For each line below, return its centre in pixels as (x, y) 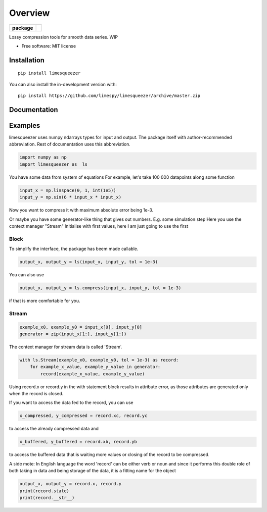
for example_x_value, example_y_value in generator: (95, 367)
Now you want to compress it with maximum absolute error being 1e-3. (81, 210)
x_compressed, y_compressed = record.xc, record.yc (84, 416)
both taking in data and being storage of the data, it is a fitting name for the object (92, 471)
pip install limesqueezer (49, 73)
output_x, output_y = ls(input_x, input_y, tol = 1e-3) (89, 262)
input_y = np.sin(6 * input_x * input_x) (70, 197)
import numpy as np (43, 157)
